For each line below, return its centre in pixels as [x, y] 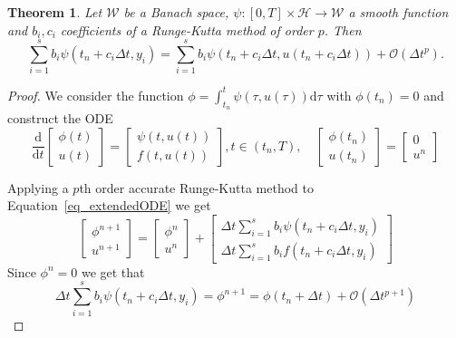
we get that [113, 271]
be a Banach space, [176, 12]
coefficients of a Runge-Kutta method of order [187, 29]
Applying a [38, 187]
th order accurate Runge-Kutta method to [196, 187]
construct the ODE [60, 118]
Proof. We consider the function [96, 95]
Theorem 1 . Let [55, 12]
